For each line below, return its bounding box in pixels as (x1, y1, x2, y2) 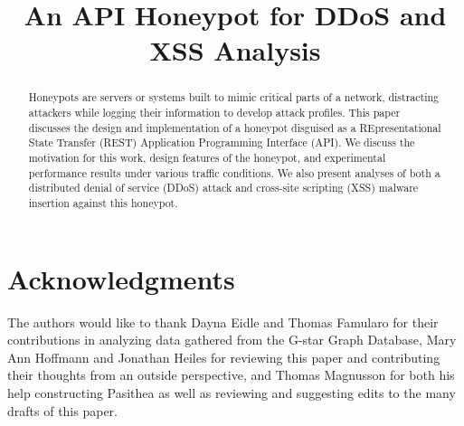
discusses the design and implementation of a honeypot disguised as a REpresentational (28, 119, 441, 135)
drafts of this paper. (7, 401, 118, 420)
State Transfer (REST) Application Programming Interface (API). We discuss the (28, 135, 415, 150)
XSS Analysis (149, 32, 321, 69)
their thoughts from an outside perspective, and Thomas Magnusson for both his (7, 365, 455, 384)
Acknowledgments (7, 260, 235, 297)
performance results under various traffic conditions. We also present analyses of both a (28, 165, 440, 180)
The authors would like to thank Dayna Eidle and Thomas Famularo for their (7, 312, 439, 331)
